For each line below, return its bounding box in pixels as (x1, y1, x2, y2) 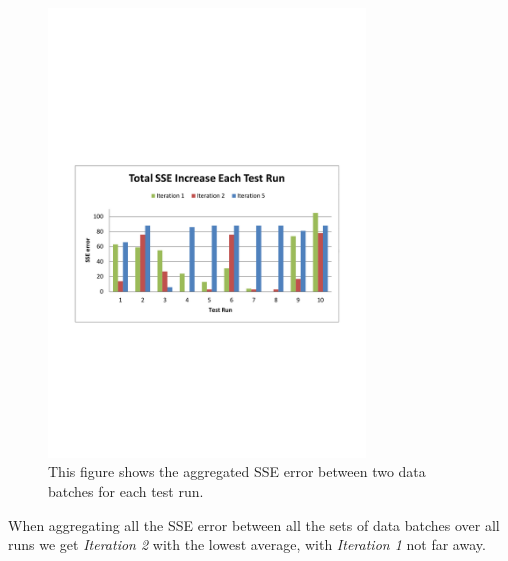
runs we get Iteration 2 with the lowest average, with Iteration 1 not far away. (8, 534, 486, 555)
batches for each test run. (48, 480, 204, 501)
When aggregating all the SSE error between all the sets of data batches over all (8, 514, 500, 535)
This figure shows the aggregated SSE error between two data (48, 461, 426, 482)
